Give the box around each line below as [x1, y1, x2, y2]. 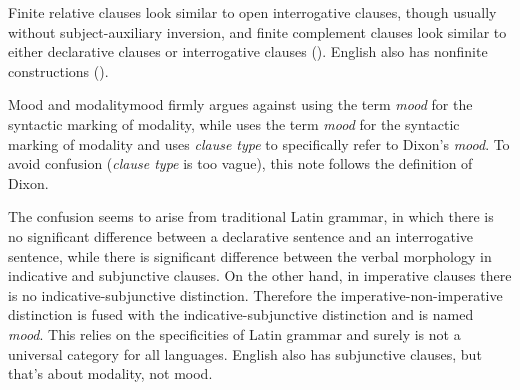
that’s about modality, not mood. [8, 363, 213, 384]
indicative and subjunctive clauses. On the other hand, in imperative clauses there [8, 265, 512, 286]
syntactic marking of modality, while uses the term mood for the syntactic [8, 113, 460, 134]
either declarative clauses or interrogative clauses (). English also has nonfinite [8, 41, 488, 62]
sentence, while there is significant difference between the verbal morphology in [8, 245, 492, 266]
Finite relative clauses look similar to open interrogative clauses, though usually [8, 2, 497, 22]
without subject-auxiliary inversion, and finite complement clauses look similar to [8, 21, 507, 42]
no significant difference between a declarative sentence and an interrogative [8, 225, 473, 246]
